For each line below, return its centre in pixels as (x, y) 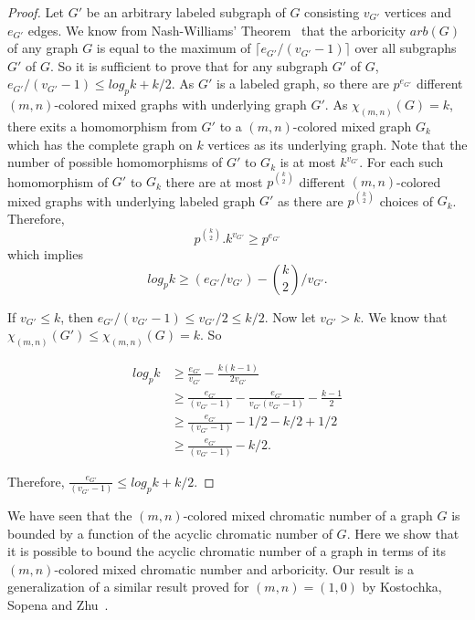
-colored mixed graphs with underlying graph (180, 105)
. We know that (404, 316)
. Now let (290, 316)
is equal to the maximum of (174, 48)
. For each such (401, 162)
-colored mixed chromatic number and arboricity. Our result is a (234, 568)
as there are (311, 200)
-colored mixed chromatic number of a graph (308, 515)
